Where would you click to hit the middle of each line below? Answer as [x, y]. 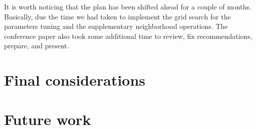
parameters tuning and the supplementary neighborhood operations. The [116, 26]
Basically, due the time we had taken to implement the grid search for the [117, 16]
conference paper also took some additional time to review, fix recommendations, [128, 36]
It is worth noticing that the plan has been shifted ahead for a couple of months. [128, 6]
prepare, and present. [37, 46]
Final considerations [75, 80]
